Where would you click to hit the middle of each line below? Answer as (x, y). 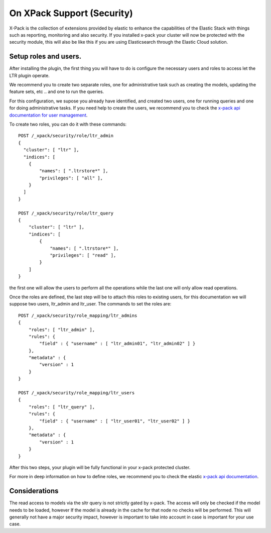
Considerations (34, 491)
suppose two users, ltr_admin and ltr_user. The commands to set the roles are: (90, 304)
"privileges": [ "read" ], (83, 255)
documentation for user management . (48, 115)
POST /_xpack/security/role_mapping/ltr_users (77, 393)
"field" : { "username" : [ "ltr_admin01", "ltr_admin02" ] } (117, 344)
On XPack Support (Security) (71, 13)
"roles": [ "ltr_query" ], (62, 407)
